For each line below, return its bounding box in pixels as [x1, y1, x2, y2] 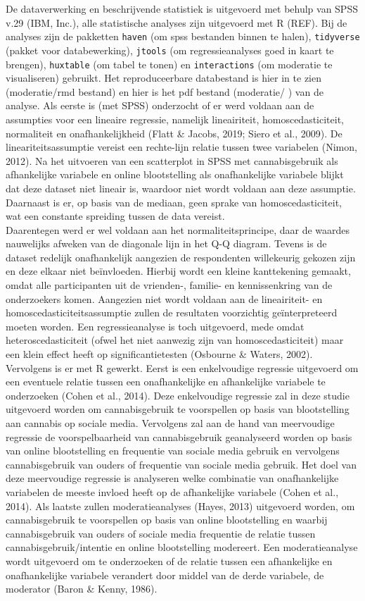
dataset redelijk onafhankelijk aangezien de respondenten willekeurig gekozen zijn [6, 249, 356, 264]
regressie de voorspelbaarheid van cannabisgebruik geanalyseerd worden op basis [6, 429, 352, 444]
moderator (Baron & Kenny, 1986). [6, 581, 158, 596]
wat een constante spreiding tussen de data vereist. [6, 209, 225, 223]
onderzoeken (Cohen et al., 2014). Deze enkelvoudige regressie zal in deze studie [6, 388, 350, 402]
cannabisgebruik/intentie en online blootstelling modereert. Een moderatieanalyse [6, 540, 358, 554]
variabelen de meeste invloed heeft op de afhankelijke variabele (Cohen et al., [6, 484, 339, 499]
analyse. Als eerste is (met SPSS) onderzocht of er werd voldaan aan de [6, 98, 314, 113]
